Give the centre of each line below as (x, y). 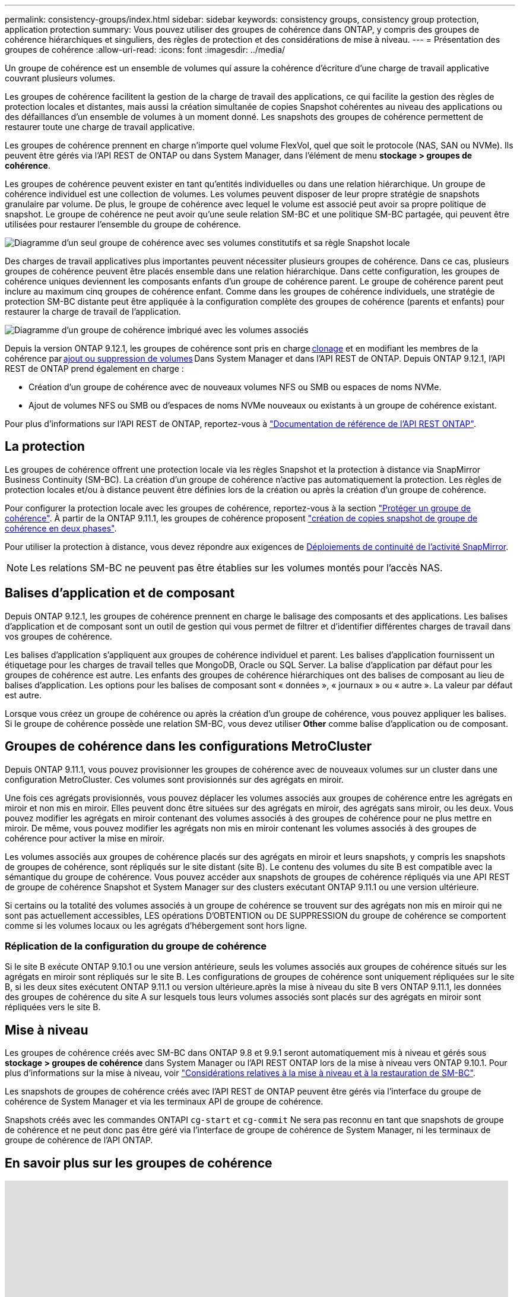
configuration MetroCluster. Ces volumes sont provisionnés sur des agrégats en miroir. (174, 779)
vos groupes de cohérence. (58, 636)
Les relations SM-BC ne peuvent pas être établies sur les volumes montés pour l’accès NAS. (237, 567)
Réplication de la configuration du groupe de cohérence (136, 946)
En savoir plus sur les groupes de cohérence (139, 1163)
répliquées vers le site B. (53, 1007)
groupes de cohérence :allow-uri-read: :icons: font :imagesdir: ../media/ (145, 50)
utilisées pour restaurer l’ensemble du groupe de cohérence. (123, 224)
